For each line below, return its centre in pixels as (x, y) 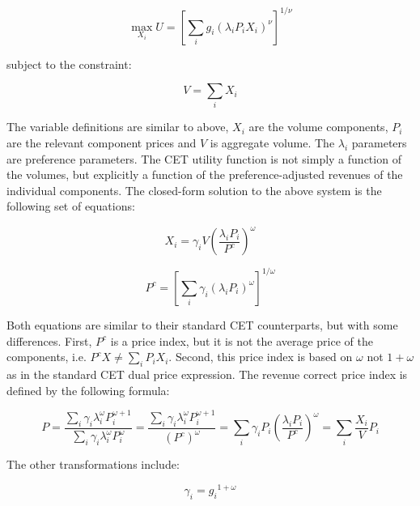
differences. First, (49, 340)
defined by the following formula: (88, 390)
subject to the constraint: (69, 64)
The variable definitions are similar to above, (118, 127)
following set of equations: (71, 206)
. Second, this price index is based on (261, 357)
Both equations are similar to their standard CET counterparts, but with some (202, 324)
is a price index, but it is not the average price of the (242, 340)
